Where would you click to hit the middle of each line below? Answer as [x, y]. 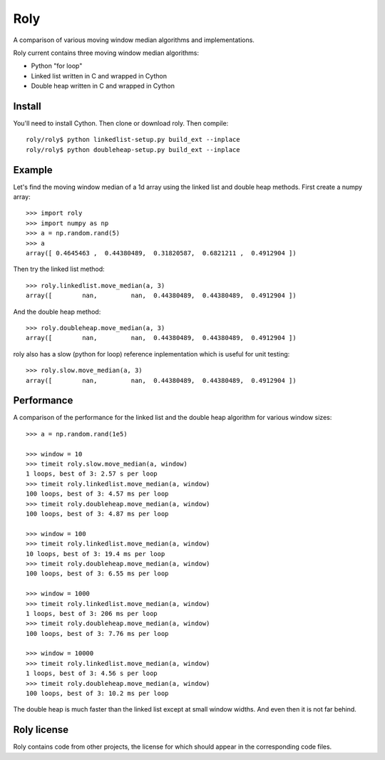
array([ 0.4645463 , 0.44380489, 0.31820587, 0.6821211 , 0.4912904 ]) [161, 253]
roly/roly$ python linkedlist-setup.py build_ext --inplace [133, 140]
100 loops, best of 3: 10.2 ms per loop [97, 694]
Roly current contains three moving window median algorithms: [106, 53]
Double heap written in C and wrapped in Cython [103, 86]
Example [33, 170]
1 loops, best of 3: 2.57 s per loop [92, 474]
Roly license [41, 730]
